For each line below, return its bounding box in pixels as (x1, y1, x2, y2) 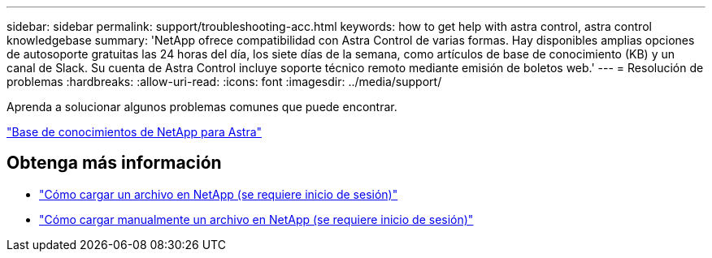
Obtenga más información (7, 153, 222, 174)
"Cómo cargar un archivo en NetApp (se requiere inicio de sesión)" (39, 187, 398, 201)
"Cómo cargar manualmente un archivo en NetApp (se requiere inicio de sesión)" (39, 212, 474, 226)
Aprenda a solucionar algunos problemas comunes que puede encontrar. (7, 100, 397, 114)
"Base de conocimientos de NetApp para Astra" (7, 125, 263, 139)
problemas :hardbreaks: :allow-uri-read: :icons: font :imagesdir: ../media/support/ (7, 75, 442, 88)
